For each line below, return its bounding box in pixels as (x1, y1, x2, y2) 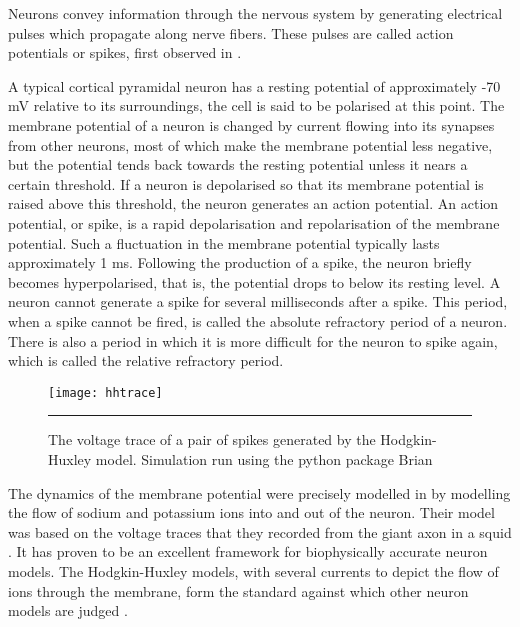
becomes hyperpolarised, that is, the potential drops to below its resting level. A (8, 271, 501, 292)
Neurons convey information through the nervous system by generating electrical (8, 3, 503, 23)
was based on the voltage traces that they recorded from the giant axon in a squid (8, 521, 512, 542)
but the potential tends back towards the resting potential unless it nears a (8, 154, 468, 175)
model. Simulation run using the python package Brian (95, 448, 433, 469)
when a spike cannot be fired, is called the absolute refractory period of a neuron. (8, 310, 508, 331)
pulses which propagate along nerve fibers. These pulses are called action (8, 22, 454, 43)
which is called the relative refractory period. (8, 350, 284, 371)
